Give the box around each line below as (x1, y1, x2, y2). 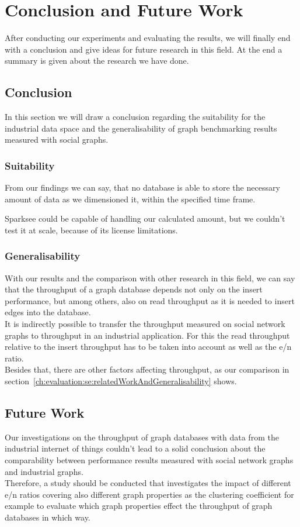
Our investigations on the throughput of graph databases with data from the (5, 430, 279, 443)
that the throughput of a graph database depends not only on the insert (5, 283, 263, 295)
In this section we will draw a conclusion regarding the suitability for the (5, 111, 266, 123)
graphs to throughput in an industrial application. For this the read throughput (5, 329, 290, 341)
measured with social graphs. (5, 133, 109, 146)
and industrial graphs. (5, 465, 83, 477)
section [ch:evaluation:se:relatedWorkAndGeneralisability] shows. (5, 375, 237, 387)
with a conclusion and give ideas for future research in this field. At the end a (5, 43, 282, 55)
